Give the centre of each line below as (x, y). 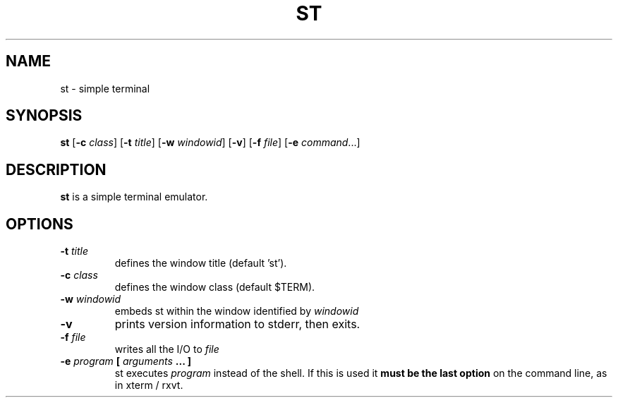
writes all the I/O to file (167, 349)
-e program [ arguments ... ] (126, 361)
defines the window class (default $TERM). (215, 287)
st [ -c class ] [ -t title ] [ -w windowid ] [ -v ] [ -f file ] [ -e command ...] (210, 143)
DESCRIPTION (56, 169)
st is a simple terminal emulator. (134, 197)
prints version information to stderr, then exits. (237, 324)
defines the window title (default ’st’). (201, 263)
